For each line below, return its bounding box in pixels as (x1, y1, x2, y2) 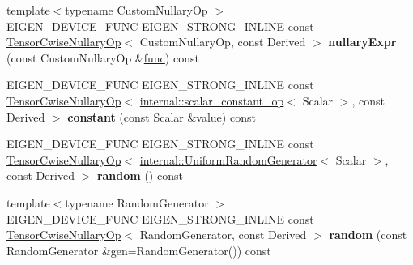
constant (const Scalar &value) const (67, 108, 256, 125)
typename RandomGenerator (65, 194, 209, 211)
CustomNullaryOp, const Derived (139, 33, 306, 50)
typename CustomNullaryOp (65, 2, 208, 18)
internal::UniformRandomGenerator (139, 151, 317, 168)
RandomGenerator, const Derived (139, 226, 307, 243)
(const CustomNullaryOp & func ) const (6, 49, 199, 66)
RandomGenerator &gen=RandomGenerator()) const (6, 241, 271, 259)
